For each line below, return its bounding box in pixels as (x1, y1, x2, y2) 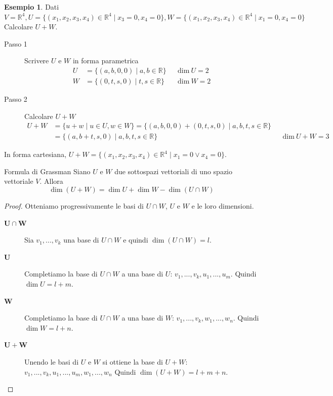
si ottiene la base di (102, 357, 163, 367)
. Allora (39, 176, 63, 186)
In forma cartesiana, (4, 149, 67, 160)
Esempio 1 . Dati (4, 2, 59, 12)
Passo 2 (4, 94, 27, 104)
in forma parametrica (72, 55, 139, 66)
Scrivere (24, 55, 49, 66)
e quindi (123, 234, 148, 245)
